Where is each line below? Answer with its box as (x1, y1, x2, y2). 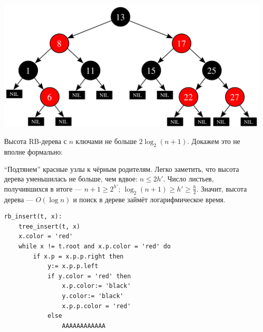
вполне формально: (4, 146, 63, 157)
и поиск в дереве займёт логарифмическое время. (73, 194, 226, 204)
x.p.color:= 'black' (62, 282, 131, 290)
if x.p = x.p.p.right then (33, 252, 124, 260)
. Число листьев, (163, 173, 214, 184)
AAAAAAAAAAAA (62, 322, 106, 329)
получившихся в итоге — (4, 183, 82, 194)
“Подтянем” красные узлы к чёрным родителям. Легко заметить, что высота (4, 163, 239, 174)
